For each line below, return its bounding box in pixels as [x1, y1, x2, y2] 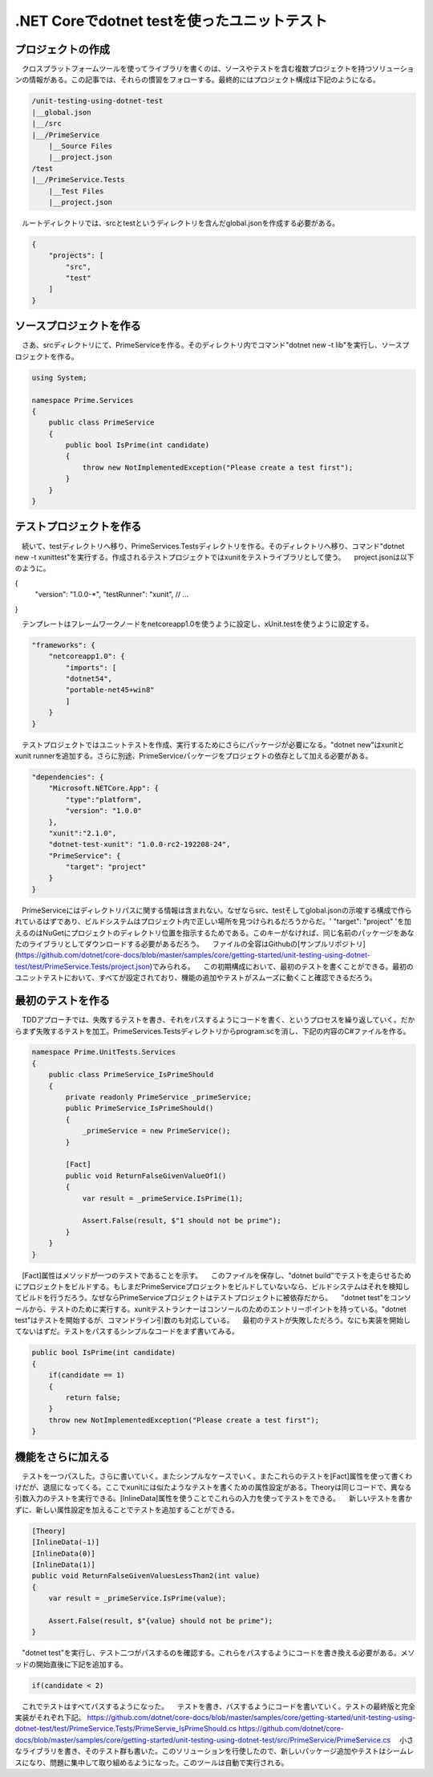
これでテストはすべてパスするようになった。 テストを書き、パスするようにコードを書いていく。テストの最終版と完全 [21, 1702, 416, 1711]
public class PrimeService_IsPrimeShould [48, 1070, 214, 1080]
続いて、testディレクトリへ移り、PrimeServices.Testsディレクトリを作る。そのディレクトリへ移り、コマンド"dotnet [21, 541, 405, 551]
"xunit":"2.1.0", [48, 828, 117, 838]
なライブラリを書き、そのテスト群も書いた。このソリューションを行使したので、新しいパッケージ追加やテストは [14, 1747, 386, 1756]
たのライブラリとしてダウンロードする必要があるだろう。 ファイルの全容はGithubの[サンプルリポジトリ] [14, 939, 366, 949]
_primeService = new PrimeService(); [82, 1126, 231, 1136]
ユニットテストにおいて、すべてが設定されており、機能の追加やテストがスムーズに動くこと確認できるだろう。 [14, 973, 377, 982]
